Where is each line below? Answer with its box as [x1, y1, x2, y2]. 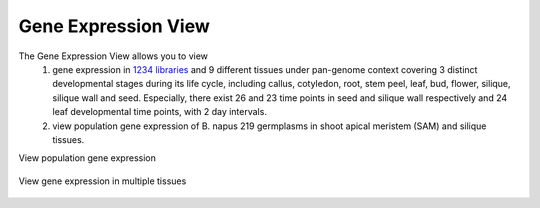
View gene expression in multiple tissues [18, 175, 187, 187]
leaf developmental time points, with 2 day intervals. [52, 106, 267, 118]
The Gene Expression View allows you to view [18, 50, 209, 62]
